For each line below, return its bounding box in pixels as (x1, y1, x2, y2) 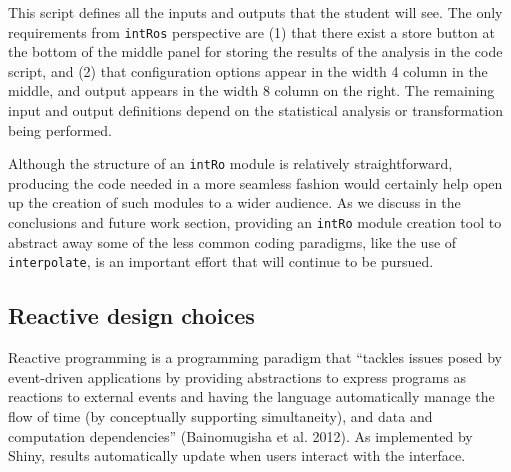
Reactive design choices (8, 300, 255, 331)
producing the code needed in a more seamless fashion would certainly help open (8, 172, 503, 193)
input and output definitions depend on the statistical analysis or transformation (8, 100, 503, 121)
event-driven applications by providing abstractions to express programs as (8, 366, 467, 387)
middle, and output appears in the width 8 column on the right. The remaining (8, 80, 495, 101)
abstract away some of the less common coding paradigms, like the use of (8, 231, 457, 252)
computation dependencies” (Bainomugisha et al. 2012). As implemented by (8, 425, 473, 446)
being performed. (8, 119, 112, 140)
